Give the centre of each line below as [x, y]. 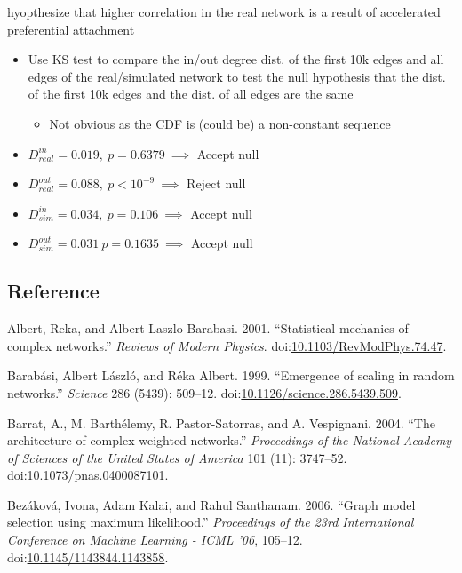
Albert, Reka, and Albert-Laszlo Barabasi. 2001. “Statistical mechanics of [208, 328]
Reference [53, 291]
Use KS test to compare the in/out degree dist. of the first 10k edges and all [236, 59]
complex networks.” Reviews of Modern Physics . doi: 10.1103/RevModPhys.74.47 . [227, 345]
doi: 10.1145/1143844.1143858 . [88, 557]
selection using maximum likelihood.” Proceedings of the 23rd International [211, 522]
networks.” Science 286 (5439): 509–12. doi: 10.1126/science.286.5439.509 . [204, 392]
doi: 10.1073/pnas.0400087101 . [88, 475]
